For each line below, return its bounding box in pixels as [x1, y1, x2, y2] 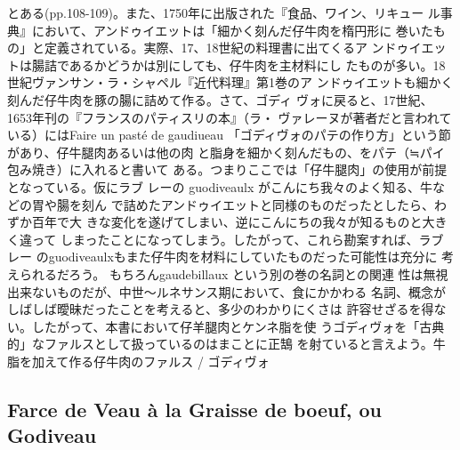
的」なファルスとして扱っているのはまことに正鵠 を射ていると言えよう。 [7, 334, 433, 353]
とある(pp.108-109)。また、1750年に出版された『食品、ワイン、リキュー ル [7, 4, 440, 21]
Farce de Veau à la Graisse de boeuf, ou [7, 395, 383, 422]
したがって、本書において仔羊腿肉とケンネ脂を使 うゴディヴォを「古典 [31, 317, 445, 335]
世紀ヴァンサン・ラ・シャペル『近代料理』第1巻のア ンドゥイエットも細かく [7, 73, 454, 92]
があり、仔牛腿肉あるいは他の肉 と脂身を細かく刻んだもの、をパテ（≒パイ [7, 142, 445, 161]
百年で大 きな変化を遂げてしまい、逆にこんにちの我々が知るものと [31, 213, 423, 231]
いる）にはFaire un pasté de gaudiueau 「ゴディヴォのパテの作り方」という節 [7, 125, 451, 144]
